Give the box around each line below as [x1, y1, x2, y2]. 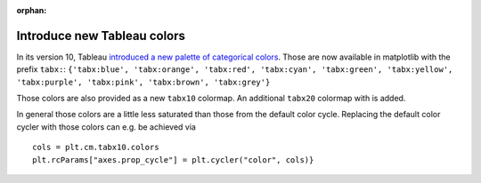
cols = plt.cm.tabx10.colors [32, 142, 159, 153]
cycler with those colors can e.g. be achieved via [16, 121, 196, 132]
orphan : [16, 5, 47, 15]
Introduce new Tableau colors [16, 28, 186, 44]
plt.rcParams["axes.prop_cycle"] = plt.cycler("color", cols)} [32, 155, 314, 164]
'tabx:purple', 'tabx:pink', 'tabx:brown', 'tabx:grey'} [16, 76, 271, 87]
